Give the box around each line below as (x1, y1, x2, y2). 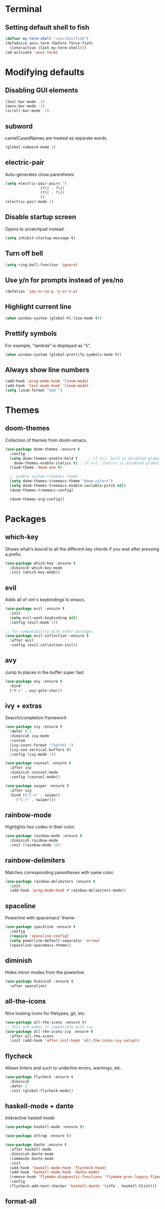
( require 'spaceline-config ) (9, 933, 69, 938)
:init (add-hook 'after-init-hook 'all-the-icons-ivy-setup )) (9, 1038, 139, 1043)
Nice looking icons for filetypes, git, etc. (5, 1010, 86, 1016)
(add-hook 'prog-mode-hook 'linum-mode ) (5, 379, 89, 384)
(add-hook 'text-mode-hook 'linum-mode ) (5, 383, 89, 388)
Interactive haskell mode (5, 1115, 55, 1121)
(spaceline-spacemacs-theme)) (9, 943, 71, 948)
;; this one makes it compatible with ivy (5, 1025, 93, 1029)
